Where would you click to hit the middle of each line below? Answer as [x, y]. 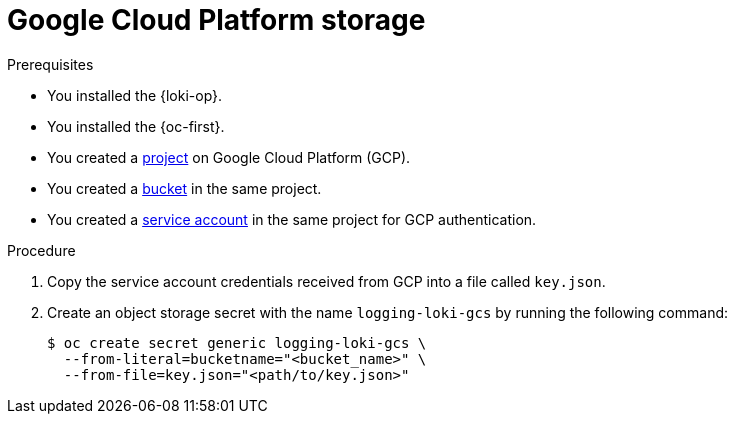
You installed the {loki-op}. [135, 95]
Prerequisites [50, 64]
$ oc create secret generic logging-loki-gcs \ [237, 342]
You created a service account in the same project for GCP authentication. [292, 219]
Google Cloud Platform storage [216, 20]
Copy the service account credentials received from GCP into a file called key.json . [326, 281]
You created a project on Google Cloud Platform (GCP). [229, 157]
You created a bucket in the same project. [184, 188]
